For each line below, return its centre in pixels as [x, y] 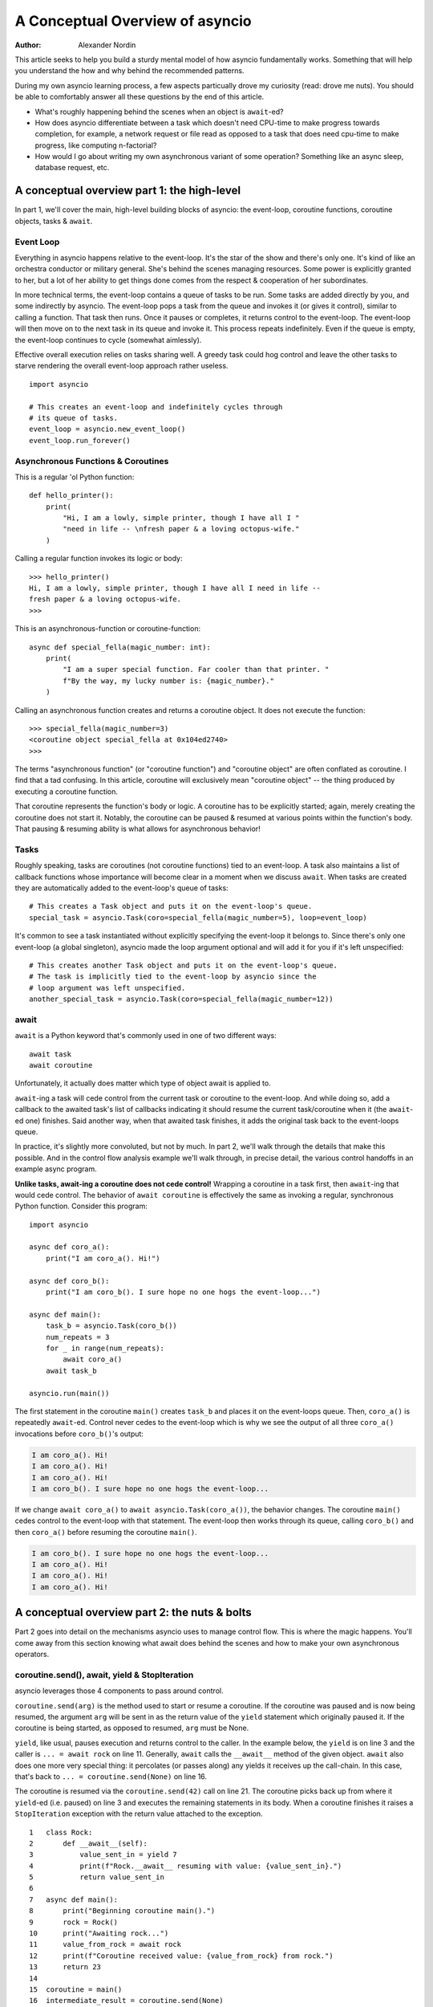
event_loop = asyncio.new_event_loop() [107, 429]
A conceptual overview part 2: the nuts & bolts [133, 1612]
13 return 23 [65, 1967]
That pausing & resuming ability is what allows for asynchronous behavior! [138, 829]
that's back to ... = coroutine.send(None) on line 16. [111, 1776]
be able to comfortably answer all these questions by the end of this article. [140, 97]
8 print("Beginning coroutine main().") [122, 1911]
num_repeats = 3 [77, 1337]
